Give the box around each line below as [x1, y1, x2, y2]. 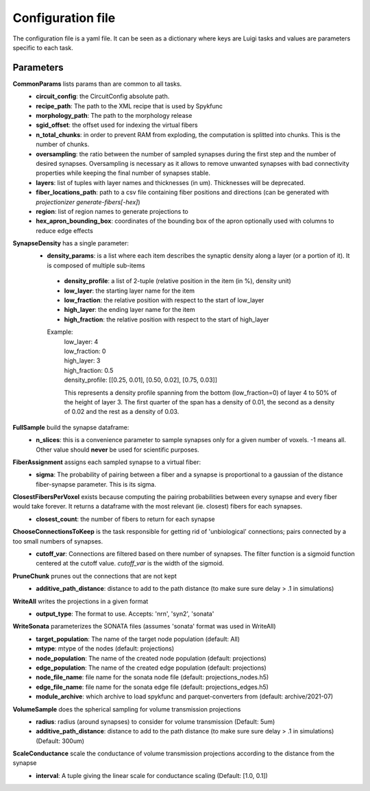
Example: [47, 328, 73, 336]
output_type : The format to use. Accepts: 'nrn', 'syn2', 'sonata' [36, 609, 214, 618]
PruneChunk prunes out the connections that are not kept [12, 572, 177, 580]
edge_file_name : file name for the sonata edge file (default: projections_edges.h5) [36, 683, 269, 691]
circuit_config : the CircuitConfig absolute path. [36, 93, 170, 101]
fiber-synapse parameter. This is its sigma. [36, 480, 157, 488]
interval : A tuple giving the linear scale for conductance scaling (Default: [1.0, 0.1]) [36, 771, 269, 779]
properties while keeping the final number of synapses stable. [36, 169, 210, 178]
